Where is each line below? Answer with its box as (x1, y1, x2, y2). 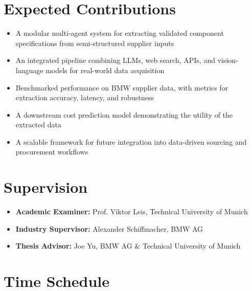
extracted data (15, 119, 61, 130)
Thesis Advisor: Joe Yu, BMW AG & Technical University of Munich (15, 240, 241, 251)
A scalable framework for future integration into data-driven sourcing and (15, 136, 247, 147)
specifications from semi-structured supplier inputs (15, 37, 174, 48)
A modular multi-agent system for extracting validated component (15, 28, 224, 38)
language (15, 64, 43, 75)
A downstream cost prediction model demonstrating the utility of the (15, 109, 233, 120)
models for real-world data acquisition (45, 64, 165, 75)
